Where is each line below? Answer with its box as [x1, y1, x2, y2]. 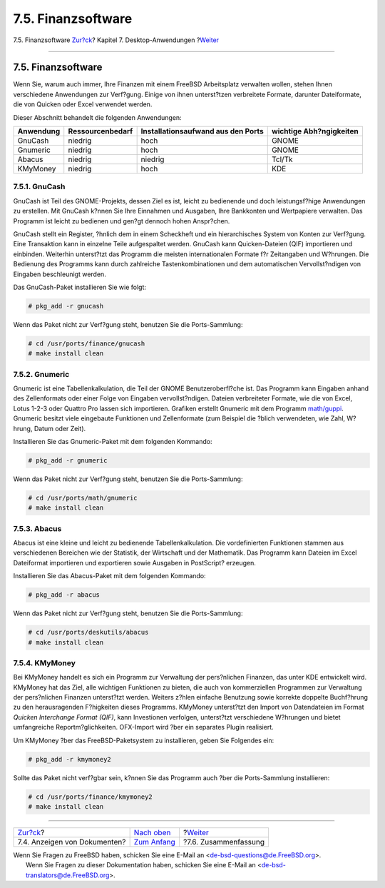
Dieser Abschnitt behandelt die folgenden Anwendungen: [13, 113, 182, 121]
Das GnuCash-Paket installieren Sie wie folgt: [13, 283, 146, 291]
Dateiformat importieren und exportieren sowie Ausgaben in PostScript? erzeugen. [13, 558, 256, 567]
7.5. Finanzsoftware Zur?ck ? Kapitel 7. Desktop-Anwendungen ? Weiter [13, 36, 220, 44]
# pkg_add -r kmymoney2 [28, 755, 112, 763]
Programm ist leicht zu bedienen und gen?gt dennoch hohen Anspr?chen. [13, 216, 230, 225]
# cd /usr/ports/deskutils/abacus [28, 628, 149, 637]
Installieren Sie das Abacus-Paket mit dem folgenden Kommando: [13, 572, 206, 580]
